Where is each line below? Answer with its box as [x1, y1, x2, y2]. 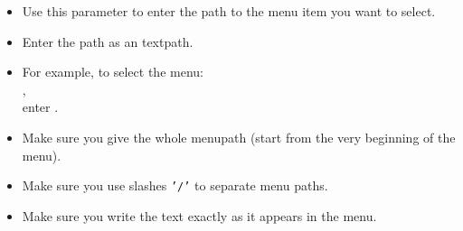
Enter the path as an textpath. [22, 32, 194, 51]
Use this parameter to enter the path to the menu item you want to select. [22, 2, 436, 20]
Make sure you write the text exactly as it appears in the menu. [22, 206, 377, 225]
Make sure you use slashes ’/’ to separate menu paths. [22, 176, 328, 195]
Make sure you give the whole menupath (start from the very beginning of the [22, 127, 456, 146]
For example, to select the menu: [22, 62, 203, 81]
